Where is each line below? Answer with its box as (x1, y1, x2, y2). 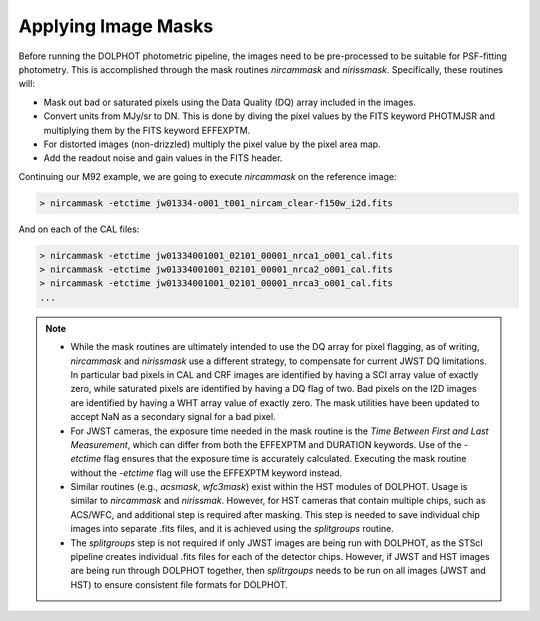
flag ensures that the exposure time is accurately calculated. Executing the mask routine (103, 453, 467, 465)
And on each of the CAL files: (18, 223, 140, 235)
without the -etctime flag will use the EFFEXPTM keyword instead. (70, 466, 343, 479)
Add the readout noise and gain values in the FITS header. (43, 152, 283, 164)
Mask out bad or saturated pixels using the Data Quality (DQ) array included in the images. (43, 96, 417, 108)
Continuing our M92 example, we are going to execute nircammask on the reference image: (18, 170, 397, 182)
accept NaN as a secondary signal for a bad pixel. (70, 411, 276, 423)
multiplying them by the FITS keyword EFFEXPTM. (43, 124, 251, 136)
